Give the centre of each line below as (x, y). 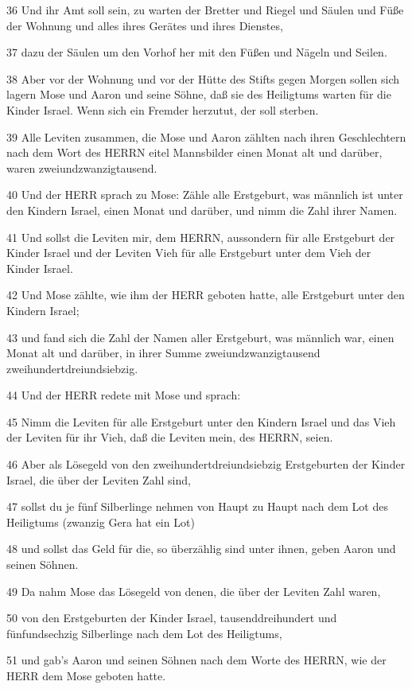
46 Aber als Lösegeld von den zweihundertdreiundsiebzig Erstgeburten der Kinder (206, 464)
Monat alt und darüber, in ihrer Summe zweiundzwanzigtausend (163, 353)
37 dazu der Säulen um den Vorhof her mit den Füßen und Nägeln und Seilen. (197, 52)
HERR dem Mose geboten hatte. (86, 675)
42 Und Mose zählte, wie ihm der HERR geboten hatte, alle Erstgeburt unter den (206, 295)
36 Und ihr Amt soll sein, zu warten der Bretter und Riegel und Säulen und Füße (205, 10)
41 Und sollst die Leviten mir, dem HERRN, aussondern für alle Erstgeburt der (201, 237)
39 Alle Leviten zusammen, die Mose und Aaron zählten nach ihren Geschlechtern (206, 136)
